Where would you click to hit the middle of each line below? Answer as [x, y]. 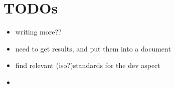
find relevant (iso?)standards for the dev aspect [88, 65]
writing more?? [38, 32]
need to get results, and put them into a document [93, 48]
